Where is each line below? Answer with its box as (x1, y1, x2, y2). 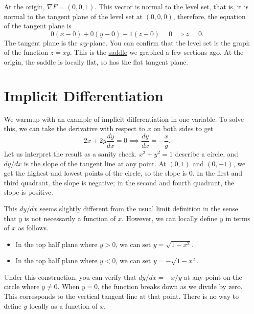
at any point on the (184, 271, 242, 282)
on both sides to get (153, 123, 213, 134)
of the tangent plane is (4, 21, 71, 31)
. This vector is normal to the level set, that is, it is (94, 1, 249, 11)
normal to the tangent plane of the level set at (4, 11, 143, 21)
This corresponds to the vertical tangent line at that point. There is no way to (4, 291, 239, 301)
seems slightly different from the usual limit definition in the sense (40, 203, 238, 213)
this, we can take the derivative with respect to (4, 123, 145, 134)
